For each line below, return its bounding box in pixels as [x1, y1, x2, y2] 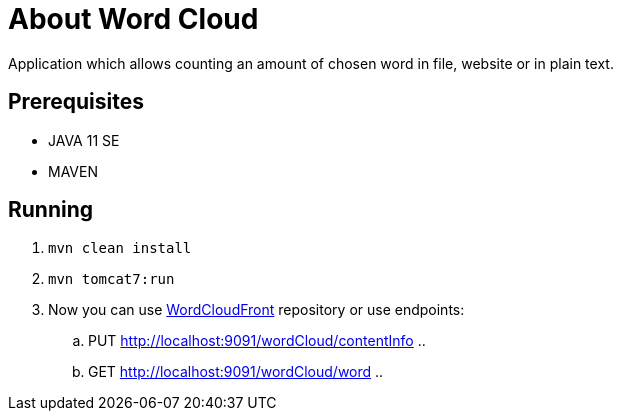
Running [8, 197, 94, 223]
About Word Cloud [8, 2, 259, 36]
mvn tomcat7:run [48, 271, 175, 288]
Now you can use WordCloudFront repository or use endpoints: [48, 301, 465, 319]
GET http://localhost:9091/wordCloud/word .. [88, 363, 384, 381]
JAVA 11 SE [48, 131, 120, 149]
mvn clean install [48, 240, 192, 257]
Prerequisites [8, 89, 144, 115]
